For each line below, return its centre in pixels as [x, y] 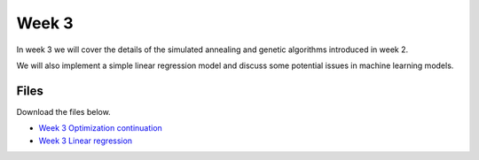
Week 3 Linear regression [86, 141]
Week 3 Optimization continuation [101, 128]
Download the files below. [63, 111]
